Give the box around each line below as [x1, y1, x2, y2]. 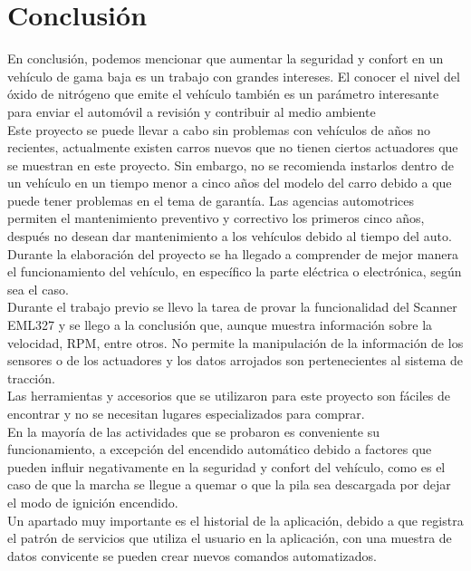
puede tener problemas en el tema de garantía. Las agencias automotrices [7, 190, 414, 209]
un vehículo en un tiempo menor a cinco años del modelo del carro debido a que [7, 173, 452, 192]
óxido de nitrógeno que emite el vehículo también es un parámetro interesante [7, 84, 439, 103]
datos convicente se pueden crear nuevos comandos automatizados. [7, 546, 377, 565]
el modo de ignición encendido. [7, 492, 178, 511]
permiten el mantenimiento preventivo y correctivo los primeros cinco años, [7, 208, 425, 227]
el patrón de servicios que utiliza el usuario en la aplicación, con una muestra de [7, 528, 452, 547]
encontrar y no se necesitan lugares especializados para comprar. [7, 404, 365, 422]
